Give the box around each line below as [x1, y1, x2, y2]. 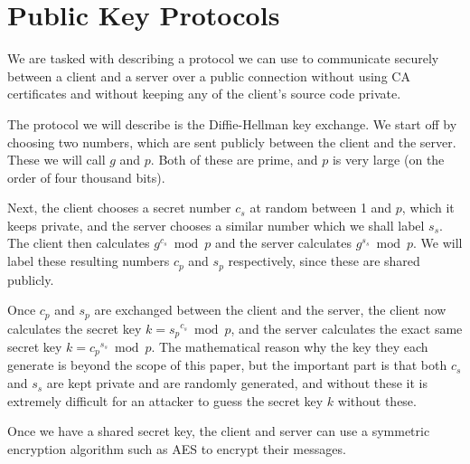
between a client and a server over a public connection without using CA [7, 66, 410, 85]
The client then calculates [7, 233, 150, 252]
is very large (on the [332, 150, 445, 169]
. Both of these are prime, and [150, 150, 318, 169]
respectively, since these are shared [228, 251, 420, 270]
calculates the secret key [7, 318, 142, 337]
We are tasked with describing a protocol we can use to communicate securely [7, 49, 439, 68]
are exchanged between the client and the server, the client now [94, 300, 446, 319]
